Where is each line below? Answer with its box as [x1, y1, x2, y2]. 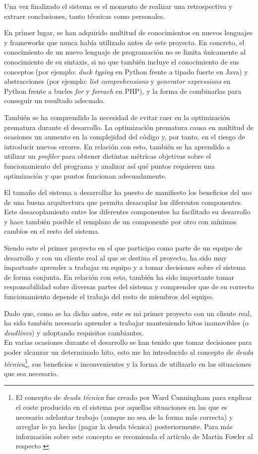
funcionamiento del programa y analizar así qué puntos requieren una [4, 160, 215, 171]
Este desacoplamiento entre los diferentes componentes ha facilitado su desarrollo [4, 206, 251, 217]
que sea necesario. [4, 368, 58, 378]
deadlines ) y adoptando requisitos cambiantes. [4, 327, 144, 337]
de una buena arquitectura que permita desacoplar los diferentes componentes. [4, 196, 243, 207]
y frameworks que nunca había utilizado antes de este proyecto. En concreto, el [4, 37, 245, 47]
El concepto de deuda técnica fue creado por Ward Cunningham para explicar [15, 392, 252, 402]
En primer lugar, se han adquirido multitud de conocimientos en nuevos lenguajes [4, 27, 253, 38]
